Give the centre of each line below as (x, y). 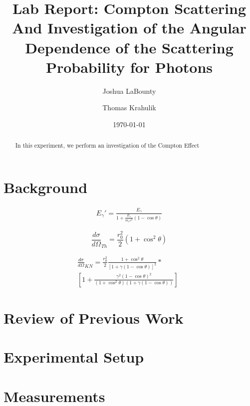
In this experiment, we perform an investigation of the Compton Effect (107, 145)
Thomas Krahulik (129, 107)
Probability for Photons (129, 67)
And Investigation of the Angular (129, 28)
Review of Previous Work (94, 317)
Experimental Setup (74, 357)
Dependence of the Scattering (129, 47)
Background (46, 187)
